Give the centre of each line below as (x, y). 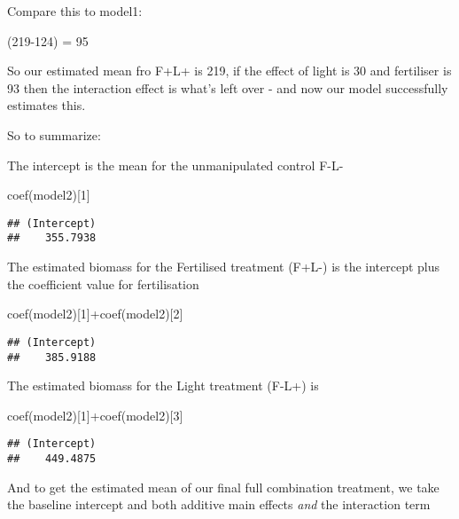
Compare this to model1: (75, 11)
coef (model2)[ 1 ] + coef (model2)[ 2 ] (95, 314)
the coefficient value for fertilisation (103, 283)
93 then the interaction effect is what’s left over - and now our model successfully (228, 87)
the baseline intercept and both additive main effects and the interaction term (219, 504)
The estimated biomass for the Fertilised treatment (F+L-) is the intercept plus (224, 267)
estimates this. (47, 105)
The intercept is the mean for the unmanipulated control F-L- (175, 165)
